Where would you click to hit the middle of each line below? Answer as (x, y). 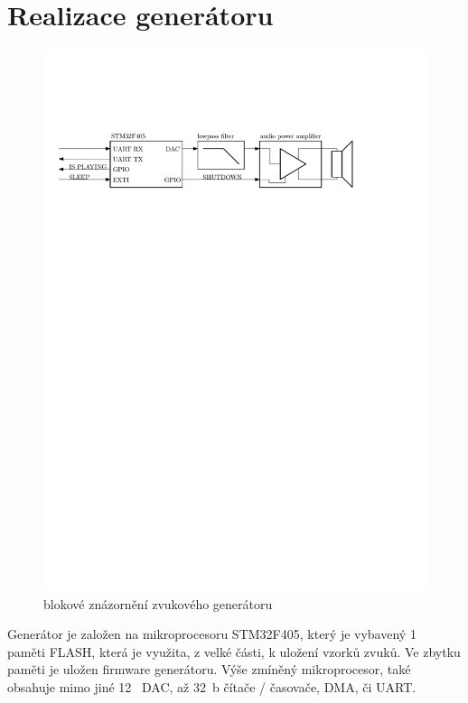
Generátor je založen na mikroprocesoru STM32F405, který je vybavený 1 (212, 634)
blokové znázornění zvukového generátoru (158, 603)
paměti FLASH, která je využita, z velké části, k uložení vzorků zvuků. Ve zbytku (234, 651)
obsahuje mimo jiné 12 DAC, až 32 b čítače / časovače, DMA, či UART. (212, 687)
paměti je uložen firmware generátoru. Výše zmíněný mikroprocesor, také (209, 669)
